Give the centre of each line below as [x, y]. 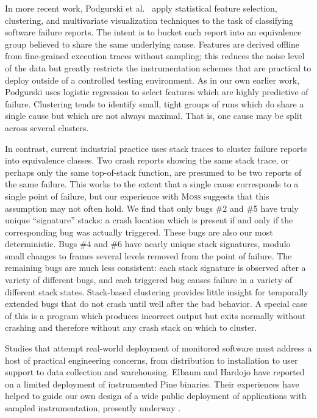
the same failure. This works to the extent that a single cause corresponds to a [152, 184]
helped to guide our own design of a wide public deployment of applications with [156, 396]
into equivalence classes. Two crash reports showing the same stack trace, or [147, 160]
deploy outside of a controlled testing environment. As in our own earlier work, [152, 80]
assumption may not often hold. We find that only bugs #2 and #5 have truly [152, 208]
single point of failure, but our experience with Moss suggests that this [137, 196]
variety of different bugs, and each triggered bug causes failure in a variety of [149, 280]
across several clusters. [47, 127]
